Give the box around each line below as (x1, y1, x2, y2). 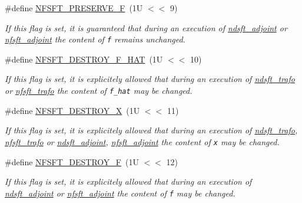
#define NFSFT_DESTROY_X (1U (5, 104, 140, 116)
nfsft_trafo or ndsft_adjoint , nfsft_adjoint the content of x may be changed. (5, 135, 280, 148)
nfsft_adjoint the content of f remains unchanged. (5, 33, 185, 45)
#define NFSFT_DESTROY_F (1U (5, 155, 139, 168)
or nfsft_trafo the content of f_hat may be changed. (5, 84, 193, 97)
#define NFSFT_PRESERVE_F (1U (5, 2, 143, 14)
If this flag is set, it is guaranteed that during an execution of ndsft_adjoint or (5, 21, 287, 34)
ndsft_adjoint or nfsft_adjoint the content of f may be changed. (5, 186, 235, 199)
